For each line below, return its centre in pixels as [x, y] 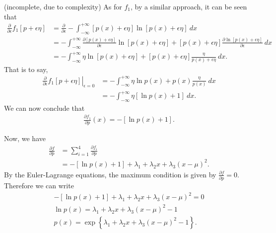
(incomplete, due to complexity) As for [63, 6]
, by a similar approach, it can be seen [189, 6]
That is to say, [26, 69]
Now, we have [25, 138]
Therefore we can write [39, 186]
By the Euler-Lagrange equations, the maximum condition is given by [110, 174]
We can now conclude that [44, 108]
